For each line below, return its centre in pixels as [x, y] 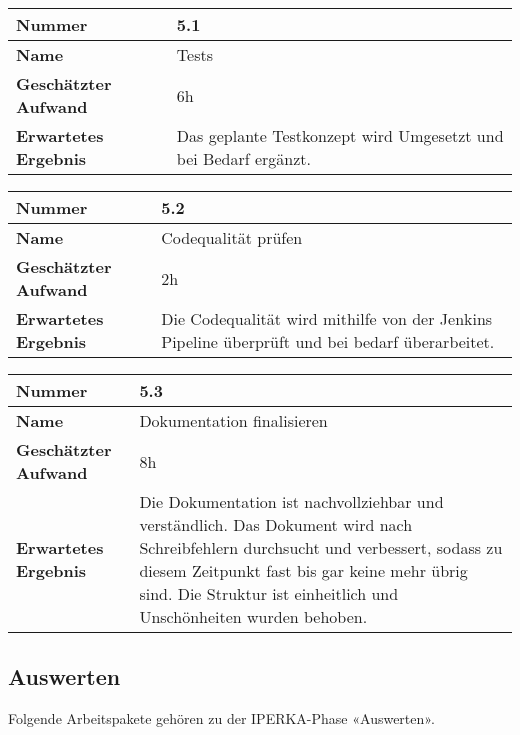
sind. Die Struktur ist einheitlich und [269, 593]
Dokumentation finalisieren [233, 420]
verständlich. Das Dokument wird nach [276, 524]
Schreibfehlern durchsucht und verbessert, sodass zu [321, 547]
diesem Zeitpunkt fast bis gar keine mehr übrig [303, 570]
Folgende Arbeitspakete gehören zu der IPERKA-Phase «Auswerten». [221, 718]
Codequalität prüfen [232, 237]
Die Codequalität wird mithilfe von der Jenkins [327, 318]
